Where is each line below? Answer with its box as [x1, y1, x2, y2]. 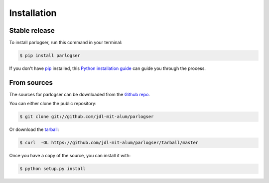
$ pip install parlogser [19, 53, 81, 59]
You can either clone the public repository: [9, 101, 97, 107]
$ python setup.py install [19, 166, 86, 172]
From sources [9, 78, 53, 87]
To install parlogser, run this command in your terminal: [9, 40, 123, 46]
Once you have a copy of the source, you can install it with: [9, 153, 131, 159]
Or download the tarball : [9, 126, 59, 132]
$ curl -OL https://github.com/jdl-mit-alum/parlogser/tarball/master [19, 140, 199, 146]
